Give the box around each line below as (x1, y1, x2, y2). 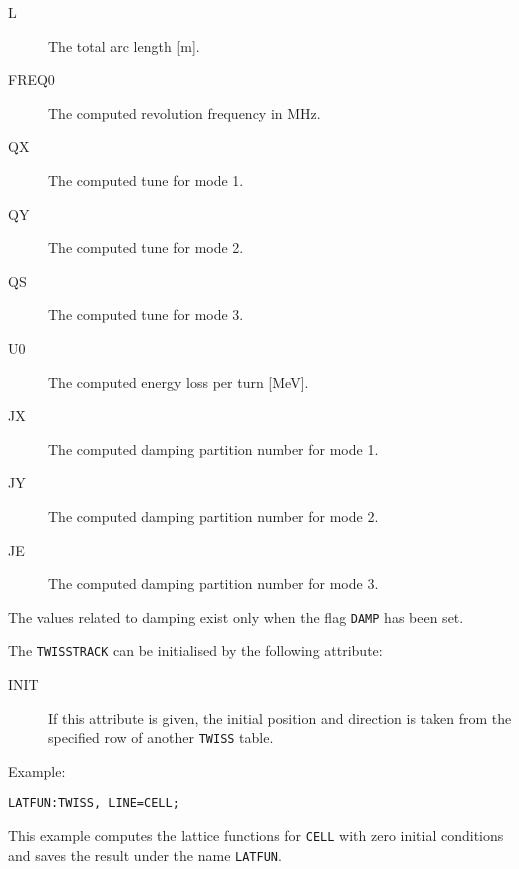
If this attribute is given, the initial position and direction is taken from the (48, 707, 512, 728)
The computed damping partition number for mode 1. (48, 438, 379, 459)
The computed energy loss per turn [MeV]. (48, 371, 309, 392)
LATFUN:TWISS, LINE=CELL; (8, 796, 180, 811)
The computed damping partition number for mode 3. (48, 573, 379, 594)
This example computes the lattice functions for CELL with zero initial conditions (8, 825, 504, 846)
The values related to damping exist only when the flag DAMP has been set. (8, 606, 464, 627)
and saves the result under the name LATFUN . (8, 844, 282, 865)
